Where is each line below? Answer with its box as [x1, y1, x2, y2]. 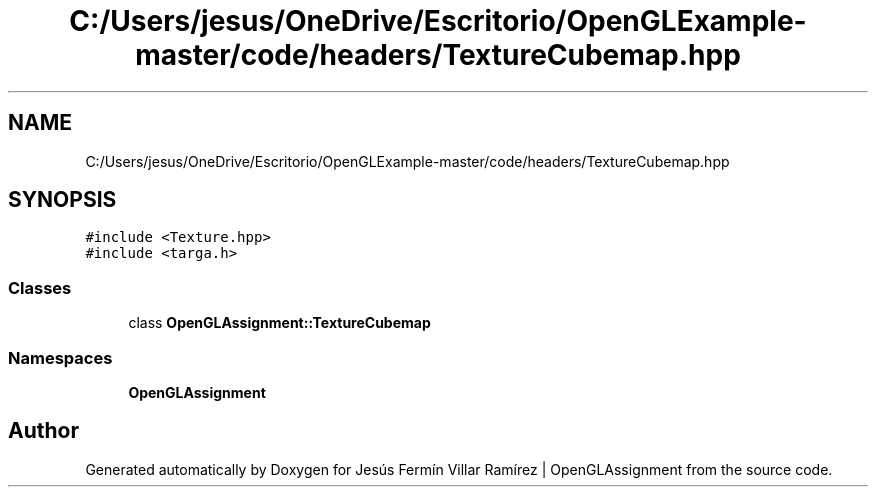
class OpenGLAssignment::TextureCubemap [128, 314, 431, 332]
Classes [8, 277, 72, 298]
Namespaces [8, 347, 113, 368]
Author [8, 418, 79, 444]
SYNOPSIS [8, 187, 117, 213]
